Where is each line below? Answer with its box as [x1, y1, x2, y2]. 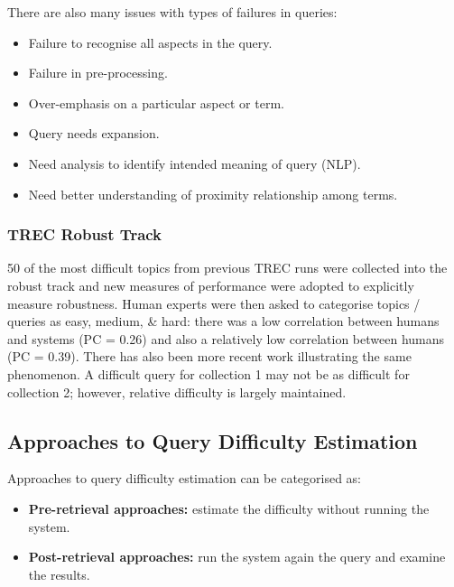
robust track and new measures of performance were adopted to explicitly [7, 275, 414, 294]
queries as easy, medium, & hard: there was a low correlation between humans [7, 312, 440, 331]
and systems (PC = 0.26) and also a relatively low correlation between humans [7, 329, 445, 348]
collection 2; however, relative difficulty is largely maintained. [7, 382, 347, 401]
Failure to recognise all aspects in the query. [28, 33, 273, 51]
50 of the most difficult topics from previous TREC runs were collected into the [7, 258, 448, 277]
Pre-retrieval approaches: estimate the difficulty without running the [28, 498, 430, 517]
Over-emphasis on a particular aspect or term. [28, 93, 284, 112]
